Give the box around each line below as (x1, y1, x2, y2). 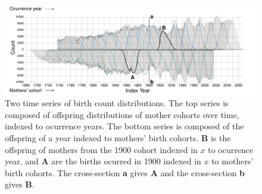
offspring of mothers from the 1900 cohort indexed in (5, 143, 198, 155)
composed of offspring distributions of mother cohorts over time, (5, 108, 239, 120)
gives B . (5, 178, 35, 190)
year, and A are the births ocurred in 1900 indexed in (5, 155, 201, 167)
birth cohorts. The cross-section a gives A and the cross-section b (5, 166, 245, 179)
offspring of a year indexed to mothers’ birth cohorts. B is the (5, 131, 231, 144)
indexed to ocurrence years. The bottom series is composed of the (5, 120, 244, 132)
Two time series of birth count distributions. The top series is (5, 97, 229, 109)
